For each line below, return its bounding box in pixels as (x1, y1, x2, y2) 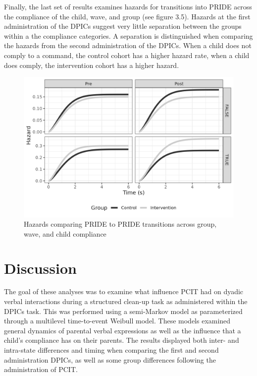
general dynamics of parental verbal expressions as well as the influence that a (4, 325, 241, 335)
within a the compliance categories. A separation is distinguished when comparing (4, 30, 253, 41)
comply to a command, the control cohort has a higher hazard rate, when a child (4, 50, 250, 60)
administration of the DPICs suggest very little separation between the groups (4, 21, 242, 31)
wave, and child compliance (24, 228, 106, 239)
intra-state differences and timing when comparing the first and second (4, 345, 219, 355)
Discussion (4, 257, 77, 278)
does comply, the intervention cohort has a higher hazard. (4, 60, 179, 70)
